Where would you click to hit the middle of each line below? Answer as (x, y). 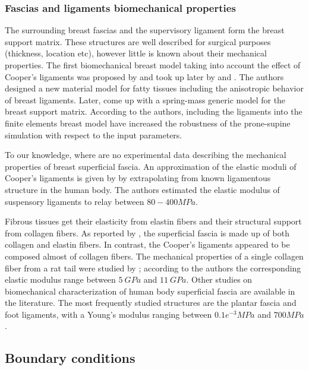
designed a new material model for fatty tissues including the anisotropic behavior (154, 88)
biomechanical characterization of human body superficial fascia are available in (150, 291)
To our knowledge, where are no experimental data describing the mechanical (146, 155)
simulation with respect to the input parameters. (94, 135)
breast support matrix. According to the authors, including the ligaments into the (154, 111)
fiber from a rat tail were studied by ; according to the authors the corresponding (153, 268)
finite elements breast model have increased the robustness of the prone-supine (148, 123)
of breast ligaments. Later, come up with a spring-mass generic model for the (145, 99)
